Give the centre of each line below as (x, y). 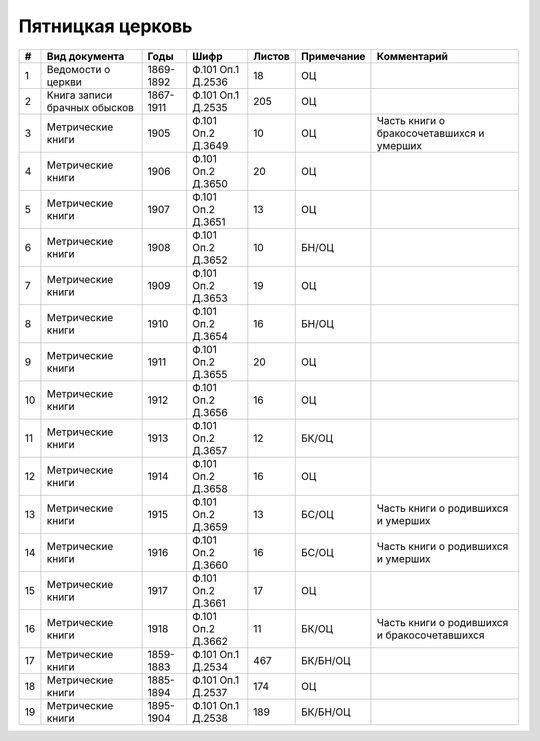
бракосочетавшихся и (430, 133)
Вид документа (85, 56)
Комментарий (412, 56)
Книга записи (79, 95)
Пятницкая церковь (105, 26)
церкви (64, 82)
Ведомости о (78, 69)
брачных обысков (90, 107)
